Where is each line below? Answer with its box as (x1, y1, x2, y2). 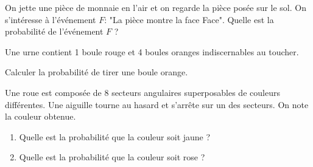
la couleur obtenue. (5, 110, 76, 123)
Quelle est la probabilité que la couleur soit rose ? (19, 151, 205, 163)
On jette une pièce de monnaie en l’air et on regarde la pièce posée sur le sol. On (5, 1, 306, 13)
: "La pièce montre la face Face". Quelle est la (104, 13, 274, 26)
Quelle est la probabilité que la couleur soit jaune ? (19, 130, 211, 143)
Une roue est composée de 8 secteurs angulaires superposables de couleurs (5, 86, 280, 98)
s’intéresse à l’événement (5, 13, 96, 26)
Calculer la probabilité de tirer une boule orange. (5, 66, 188, 78)
